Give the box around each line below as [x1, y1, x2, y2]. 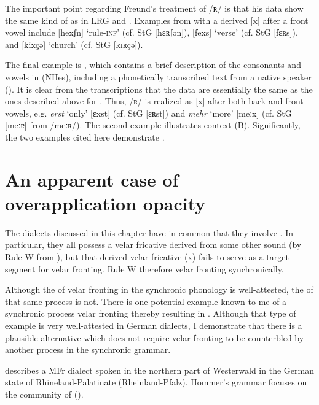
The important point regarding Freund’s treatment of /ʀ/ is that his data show [5, 2, 304, 14]
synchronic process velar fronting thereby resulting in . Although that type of [5, 307, 296, 320]
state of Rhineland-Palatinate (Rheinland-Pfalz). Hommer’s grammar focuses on [5, 376, 307, 388]
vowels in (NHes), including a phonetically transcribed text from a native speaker [5, 70, 312, 83]
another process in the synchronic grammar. [5, 343, 171, 356]
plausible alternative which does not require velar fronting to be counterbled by [5, 331, 304, 344]
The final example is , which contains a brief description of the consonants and [5, 58, 301, 71]
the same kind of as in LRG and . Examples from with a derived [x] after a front [5, 13, 309, 26]
